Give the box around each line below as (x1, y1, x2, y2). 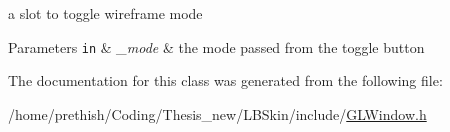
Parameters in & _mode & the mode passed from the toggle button (8, 36, 425, 57)
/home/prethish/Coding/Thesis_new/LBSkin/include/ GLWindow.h (8, 103, 427, 124)
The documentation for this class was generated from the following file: (8, 70, 443, 91)
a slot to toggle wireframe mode (8, 3, 203, 23)
